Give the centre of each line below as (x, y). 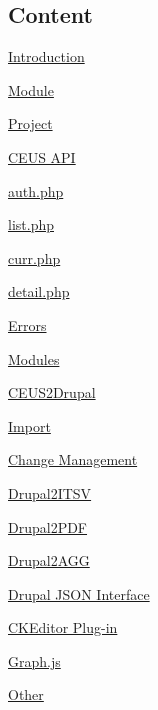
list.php (31, 224)
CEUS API (42, 156)
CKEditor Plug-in (63, 627)
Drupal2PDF (48, 526)
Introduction (46, 56)
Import (29, 425)
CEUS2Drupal (52, 392)
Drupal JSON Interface (79, 593)
